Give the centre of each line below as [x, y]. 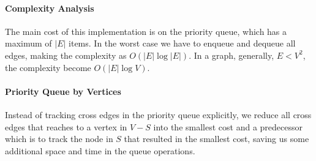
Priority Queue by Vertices [63, 91]
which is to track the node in [59, 139]
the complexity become [48, 67]
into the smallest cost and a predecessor [228, 126]
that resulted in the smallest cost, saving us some [216, 139]
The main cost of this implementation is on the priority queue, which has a [146, 31]
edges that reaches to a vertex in [66, 126]
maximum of [28, 43]
